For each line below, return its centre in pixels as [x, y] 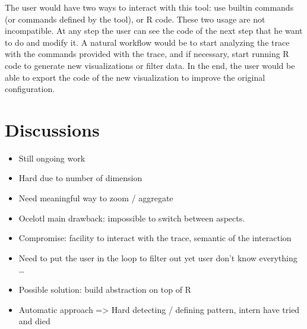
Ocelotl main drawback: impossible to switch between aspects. [132, 218]
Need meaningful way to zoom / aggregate [96, 198]
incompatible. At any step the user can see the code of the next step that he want [154, 31]
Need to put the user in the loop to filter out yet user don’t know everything [158, 257]
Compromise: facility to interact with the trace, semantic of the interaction [155, 238]
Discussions [52, 129]
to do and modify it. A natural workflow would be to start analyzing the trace [147, 42]
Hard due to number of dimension [80, 178]
